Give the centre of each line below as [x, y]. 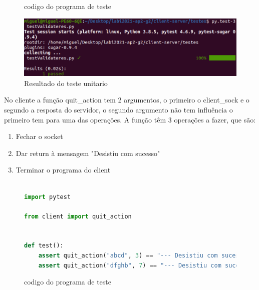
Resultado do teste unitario [66, 83]
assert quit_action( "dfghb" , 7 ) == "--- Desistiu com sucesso [144, 265]
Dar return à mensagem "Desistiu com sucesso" [88, 153]
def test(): [44, 246]
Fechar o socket [39, 136]
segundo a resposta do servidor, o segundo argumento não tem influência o [118, 109]
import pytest [48, 197]
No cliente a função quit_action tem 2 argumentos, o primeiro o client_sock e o [127, 100]
